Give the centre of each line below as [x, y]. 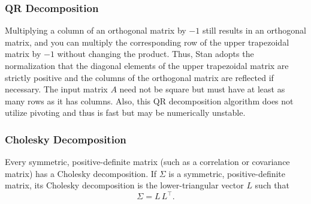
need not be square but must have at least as [202, 89]
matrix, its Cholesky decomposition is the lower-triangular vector [124, 185]
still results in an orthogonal [254, 30]
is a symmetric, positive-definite [227, 173]
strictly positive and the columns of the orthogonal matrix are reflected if [139, 77]
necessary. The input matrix [56, 89]
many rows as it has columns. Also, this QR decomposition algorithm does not [149, 100]
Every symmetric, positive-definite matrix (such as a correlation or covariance [147, 162]
